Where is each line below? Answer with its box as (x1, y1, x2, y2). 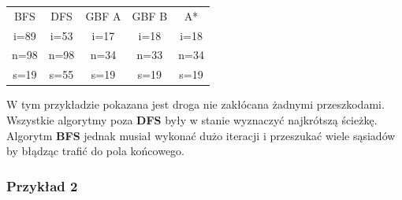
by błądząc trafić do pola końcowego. (6, 143, 185, 159)
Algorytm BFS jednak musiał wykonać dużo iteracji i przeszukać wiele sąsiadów (6, 127, 396, 143)
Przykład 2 (6, 176, 78, 195)
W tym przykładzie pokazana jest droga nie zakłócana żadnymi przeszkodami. (6, 96, 385, 113)
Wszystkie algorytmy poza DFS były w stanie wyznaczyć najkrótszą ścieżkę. (6, 111, 378, 128)
